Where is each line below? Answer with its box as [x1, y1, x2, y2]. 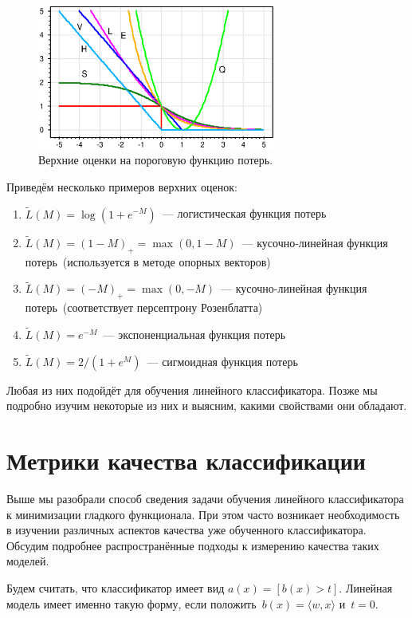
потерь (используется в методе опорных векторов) [25, 253, 271, 270]
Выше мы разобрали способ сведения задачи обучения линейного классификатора [6, 490, 404, 507]
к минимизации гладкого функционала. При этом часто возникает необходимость [6, 506, 400, 522]
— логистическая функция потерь [162, 205, 327, 222]
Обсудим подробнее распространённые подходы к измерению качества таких [6, 537, 379, 553]
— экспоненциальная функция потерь [103, 325, 286, 342]
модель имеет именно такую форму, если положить [6, 595, 257, 612]
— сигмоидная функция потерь [147, 352, 298, 369]
